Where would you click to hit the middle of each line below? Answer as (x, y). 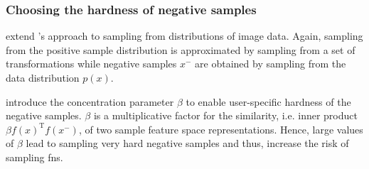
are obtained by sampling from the (271, 64)
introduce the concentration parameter (90, 101)
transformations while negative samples (91, 64)
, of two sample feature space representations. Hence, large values (221, 129)
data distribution (43, 77)
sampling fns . (34, 157)
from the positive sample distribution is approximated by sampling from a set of (181, 49)
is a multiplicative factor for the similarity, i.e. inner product (225, 115)
